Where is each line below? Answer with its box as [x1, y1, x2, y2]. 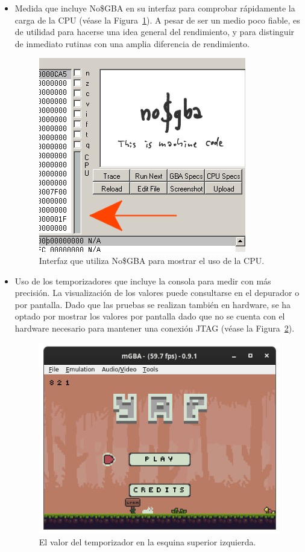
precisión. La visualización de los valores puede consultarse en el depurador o [14, 286, 300, 299]
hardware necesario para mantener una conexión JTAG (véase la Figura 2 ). [14, 321, 295, 334]
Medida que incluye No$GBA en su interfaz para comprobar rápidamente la [14, 2, 295, 14]
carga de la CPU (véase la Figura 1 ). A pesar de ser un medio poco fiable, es [14, 13, 300, 26]
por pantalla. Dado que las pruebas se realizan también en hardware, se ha [14, 298, 291, 310]
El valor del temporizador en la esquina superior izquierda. [39, 536, 256, 548]
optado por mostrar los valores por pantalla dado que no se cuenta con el [14, 310, 285, 323]
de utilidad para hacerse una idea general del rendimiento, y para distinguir [14, 25, 295, 38]
